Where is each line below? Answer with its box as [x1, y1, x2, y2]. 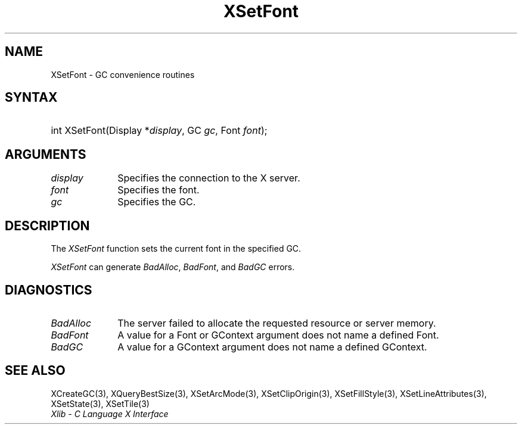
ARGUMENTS [5, 146, 86, 162]
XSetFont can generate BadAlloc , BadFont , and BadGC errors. [51, 262, 295, 273]
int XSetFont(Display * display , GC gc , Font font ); [51, 124, 268, 137]
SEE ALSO [5, 363, 66, 378]
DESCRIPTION [5, 218, 90, 233]
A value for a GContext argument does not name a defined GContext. [117, 340, 427, 353]
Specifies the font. [117, 184, 200, 196]
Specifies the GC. [117, 196, 196, 208]
